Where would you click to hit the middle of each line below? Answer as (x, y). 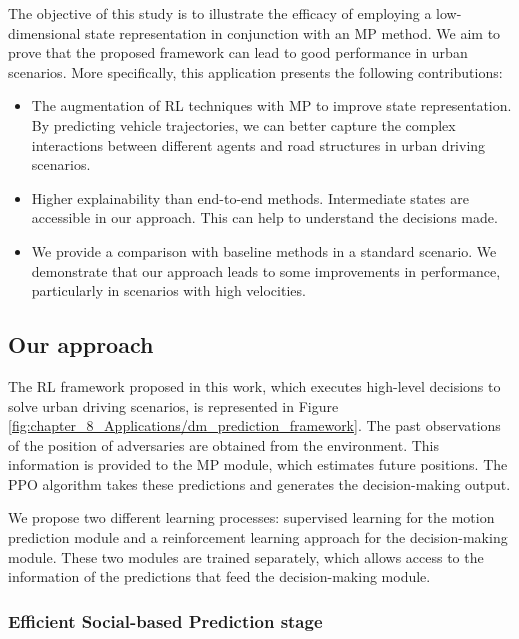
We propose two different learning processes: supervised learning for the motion (251, 517)
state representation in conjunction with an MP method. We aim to (293, 32)
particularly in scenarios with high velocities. (168, 290)
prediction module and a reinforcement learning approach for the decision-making (258, 537)
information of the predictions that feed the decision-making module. (219, 576)
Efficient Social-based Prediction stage (165, 620)
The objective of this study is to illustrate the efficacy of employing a (220, 13)
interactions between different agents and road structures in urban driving (258, 144)
